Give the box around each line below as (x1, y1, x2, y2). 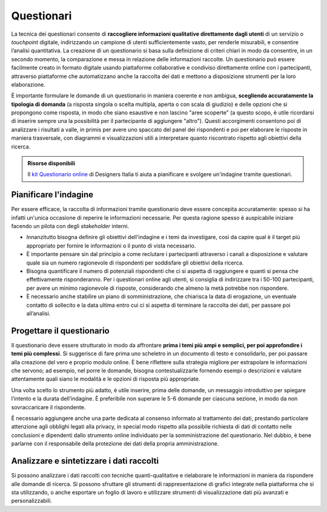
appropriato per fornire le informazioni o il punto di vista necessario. (26, 242, 196, 249)
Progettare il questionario (11, 326, 110, 336)
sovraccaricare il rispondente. (11, 403, 86, 411)
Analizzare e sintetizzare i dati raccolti (11, 456, 159, 466)
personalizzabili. (11, 497, 52, 505)
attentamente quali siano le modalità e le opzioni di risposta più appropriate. (11, 375, 200, 382)
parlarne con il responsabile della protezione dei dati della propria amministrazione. (11, 440, 219, 447)
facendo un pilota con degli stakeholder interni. (11, 223, 130, 230)
